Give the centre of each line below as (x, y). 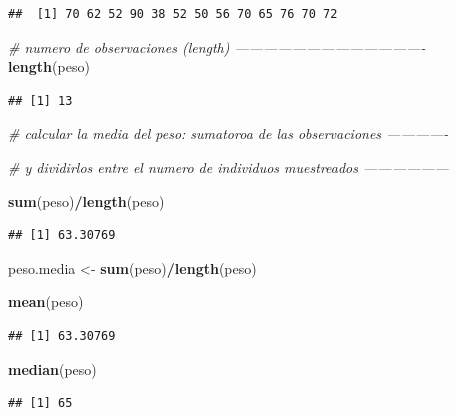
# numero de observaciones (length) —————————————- (217, 46)
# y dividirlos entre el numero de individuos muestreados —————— (228, 166)
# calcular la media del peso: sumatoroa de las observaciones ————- (228, 133)
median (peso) (52, 368)
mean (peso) (46, 301)
